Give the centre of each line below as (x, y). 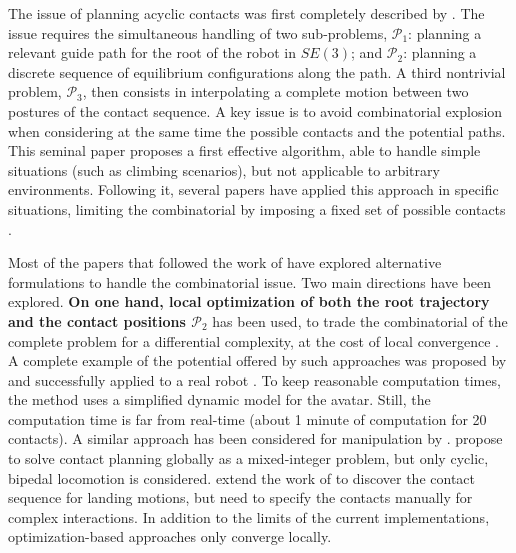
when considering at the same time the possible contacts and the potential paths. (257, 130)
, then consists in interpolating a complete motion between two (275, 91)
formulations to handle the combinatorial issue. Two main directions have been (250, 281)
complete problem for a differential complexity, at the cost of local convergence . (253, 340)
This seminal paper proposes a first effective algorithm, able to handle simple (244, 150)
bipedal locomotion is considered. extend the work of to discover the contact (242, 477)
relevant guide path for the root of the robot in (152, 52)
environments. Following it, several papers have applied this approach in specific (253, 189)
